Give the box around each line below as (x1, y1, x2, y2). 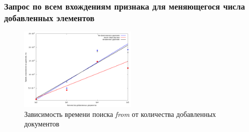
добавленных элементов (4, 11, 95, 24)
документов (24, 118, 59, 129)
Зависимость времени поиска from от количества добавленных (24, 108, 216, 119)
